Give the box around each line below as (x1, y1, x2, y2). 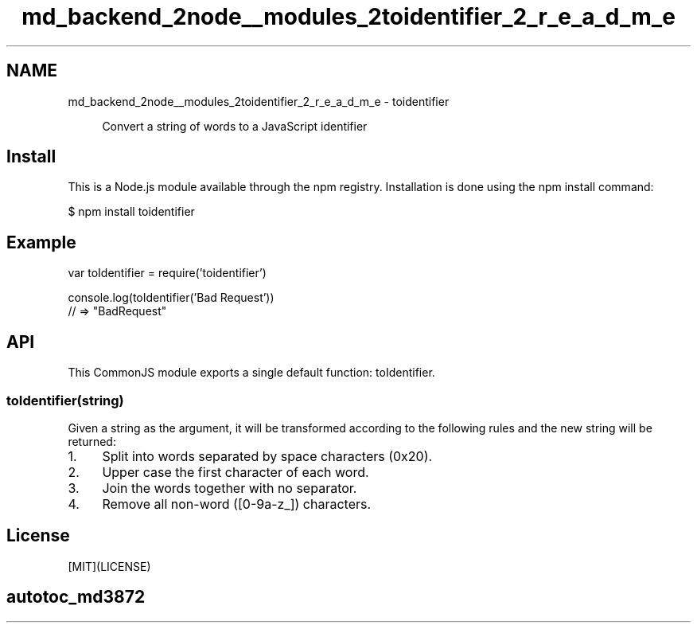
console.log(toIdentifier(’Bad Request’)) (68, 291, 275, 305)
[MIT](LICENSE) (68, 559, 151, 573)
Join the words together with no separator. (102, 479, 357, 496)
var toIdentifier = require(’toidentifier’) (68, 266, 267, 280)
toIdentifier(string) (6, 392, 124, 408)
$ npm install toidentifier (68, 205, 195, 219)
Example (6, 232, 76, 252)
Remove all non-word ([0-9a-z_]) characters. (102, 495, 372, 512)
